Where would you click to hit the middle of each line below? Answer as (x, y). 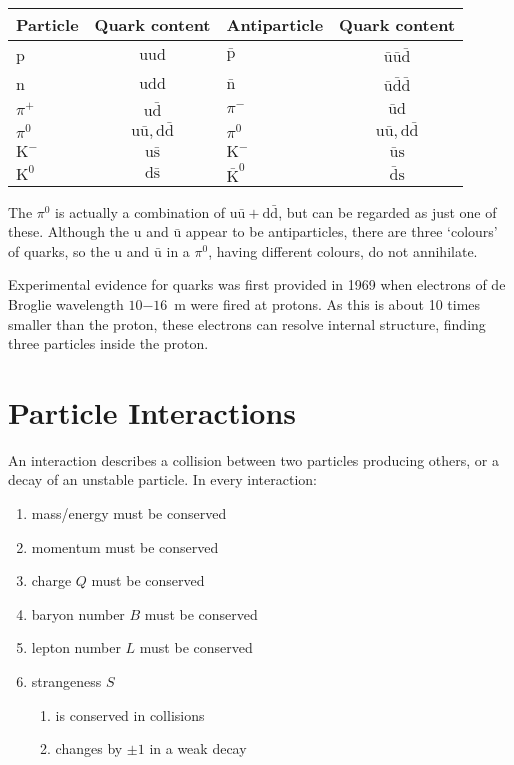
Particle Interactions (152, 411)
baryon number (78, 613)
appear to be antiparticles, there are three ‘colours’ (341, 231)
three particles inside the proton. (108, 343)
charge (51, 580)
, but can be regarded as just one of (387, 211)
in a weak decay (198, 748)
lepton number (76, 647)
